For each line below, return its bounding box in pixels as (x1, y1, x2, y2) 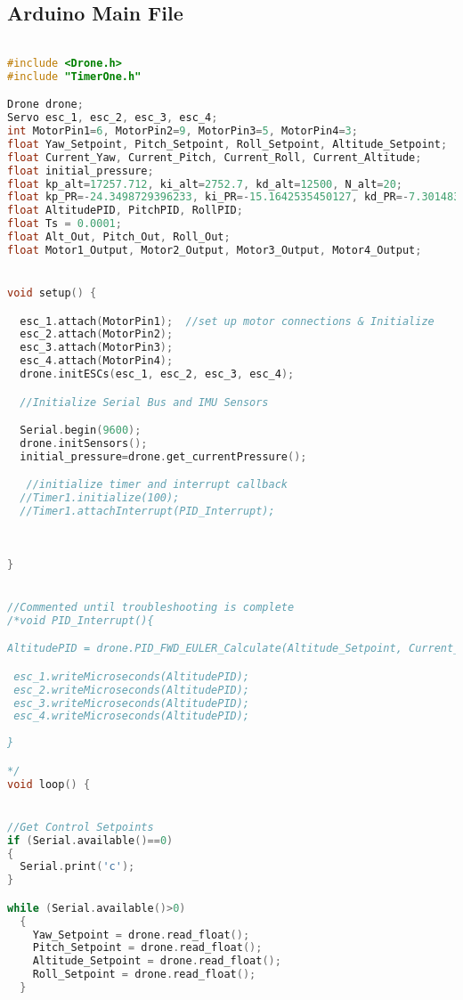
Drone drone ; (7, 98, 84, 111)
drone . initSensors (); (20, 437, 148, 451)
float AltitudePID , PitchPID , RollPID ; (7, 204, 243, 217)
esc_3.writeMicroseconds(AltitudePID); (13, 696, 250, 710)
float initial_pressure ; (7, 164, 154, 177)
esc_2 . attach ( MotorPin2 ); (20, 328, 174, 341)
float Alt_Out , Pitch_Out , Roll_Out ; (7, 231, 231, 244)
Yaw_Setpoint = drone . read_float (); (32, 928, 250, 941)
